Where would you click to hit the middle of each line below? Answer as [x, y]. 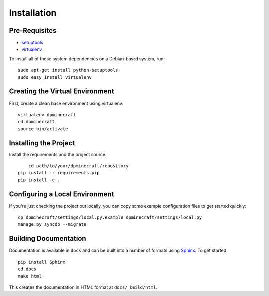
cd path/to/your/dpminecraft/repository [78, 166]
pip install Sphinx [42, 262]
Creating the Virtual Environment [62, 91]
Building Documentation [48, 238]
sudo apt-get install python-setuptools [68, 70]
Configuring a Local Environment [62, 194]
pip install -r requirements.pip [59, 173]
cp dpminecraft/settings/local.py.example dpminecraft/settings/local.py [110, 218]
